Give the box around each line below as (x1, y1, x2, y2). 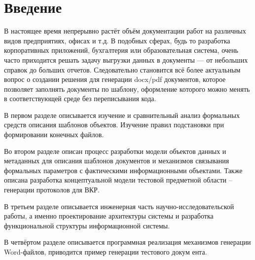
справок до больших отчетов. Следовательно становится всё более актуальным (4, 64, 241, 74)
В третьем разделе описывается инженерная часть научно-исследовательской (4, 201, 234, 211)
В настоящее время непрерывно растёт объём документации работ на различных (4, 26, 246, 36)
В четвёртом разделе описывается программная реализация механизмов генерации (4, 237, 251, 247)
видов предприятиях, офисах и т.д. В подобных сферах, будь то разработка (4, 35, 230, 45)
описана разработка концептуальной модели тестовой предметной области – (4, 175, 232, 185)
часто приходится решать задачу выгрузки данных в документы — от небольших (4, 54, 248, 65)
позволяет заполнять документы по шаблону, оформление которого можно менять (4, 83, 250, 94)
